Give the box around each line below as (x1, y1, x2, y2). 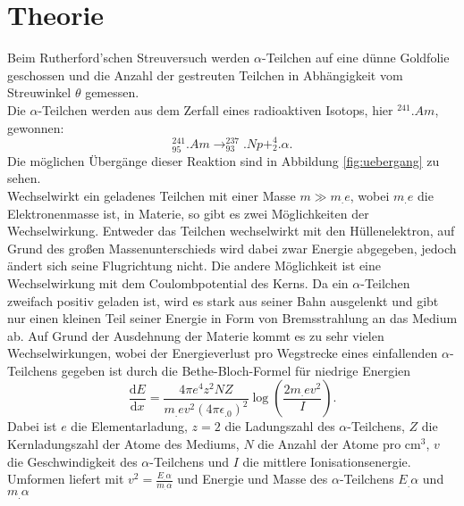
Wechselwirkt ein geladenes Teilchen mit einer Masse (7, 186, 296, 204)
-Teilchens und (149, 452, 230, 470)
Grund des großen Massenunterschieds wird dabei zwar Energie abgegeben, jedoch (7, 238, 457, 257)
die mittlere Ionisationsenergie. (242, 452, 411, 470)
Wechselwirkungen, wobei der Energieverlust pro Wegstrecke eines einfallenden (7, 344, 438, 362)
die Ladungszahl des (224, 417, 335, 435)
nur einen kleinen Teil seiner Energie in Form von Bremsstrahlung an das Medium (7, 309, 458, 328)
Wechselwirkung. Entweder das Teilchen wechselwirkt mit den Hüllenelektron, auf (7, 221, 455, 240)
